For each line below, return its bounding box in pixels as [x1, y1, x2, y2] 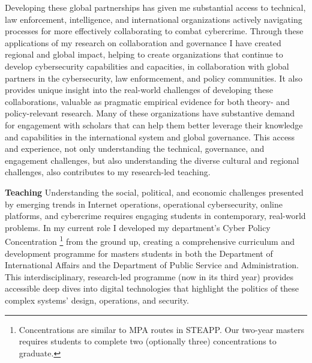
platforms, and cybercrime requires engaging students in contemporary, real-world [5, 209, 306, 222]
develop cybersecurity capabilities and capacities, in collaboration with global [5, 59, 289, 72]
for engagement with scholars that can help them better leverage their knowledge [5, 118, 303, 131]
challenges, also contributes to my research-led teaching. [5, 166, 211, 178]
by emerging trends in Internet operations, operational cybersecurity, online [5, 197, 283, 210]
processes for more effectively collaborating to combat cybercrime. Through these [5, 25, 304, 37]
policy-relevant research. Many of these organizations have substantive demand [5, 107, 295, 119]
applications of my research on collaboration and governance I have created [5, 36, 281, 49]
